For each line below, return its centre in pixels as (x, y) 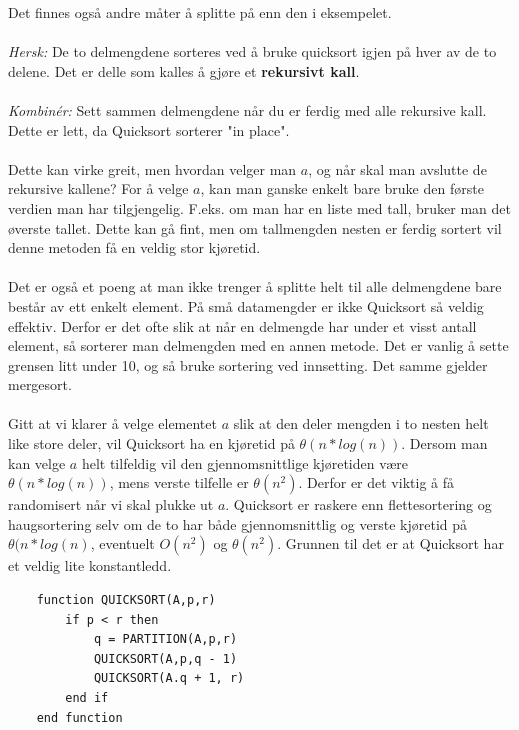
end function (79, 717)
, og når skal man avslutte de (397, 168)
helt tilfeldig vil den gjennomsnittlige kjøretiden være (244, 462)
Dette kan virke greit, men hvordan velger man (152, 168)
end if (87, 698)
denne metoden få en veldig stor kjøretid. (134, 247)
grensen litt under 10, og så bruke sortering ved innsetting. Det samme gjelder (248, 364)
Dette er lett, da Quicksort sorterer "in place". (149, 129)
